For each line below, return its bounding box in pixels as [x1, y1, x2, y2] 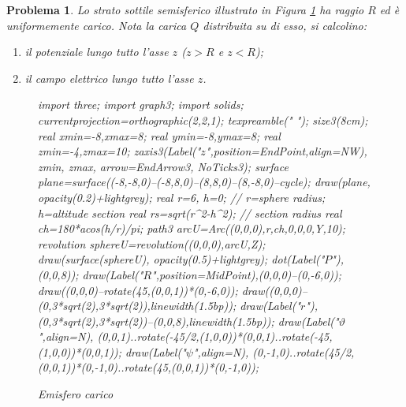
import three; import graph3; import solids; [38, 96, 244, 113]
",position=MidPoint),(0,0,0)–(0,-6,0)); [151, 266, 341, 282]
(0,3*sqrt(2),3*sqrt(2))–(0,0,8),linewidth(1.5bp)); [38, 312, 274, 329]
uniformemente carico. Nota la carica [6, 17, 187, 33]
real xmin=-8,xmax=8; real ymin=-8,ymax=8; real [38, 127, 281, 144]
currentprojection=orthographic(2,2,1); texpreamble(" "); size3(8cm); [38, 111, 368, 128]
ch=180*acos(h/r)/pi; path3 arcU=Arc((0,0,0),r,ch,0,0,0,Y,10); [38, 220, 346, 237]
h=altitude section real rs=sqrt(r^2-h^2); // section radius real [38, 204, 342, 221]
